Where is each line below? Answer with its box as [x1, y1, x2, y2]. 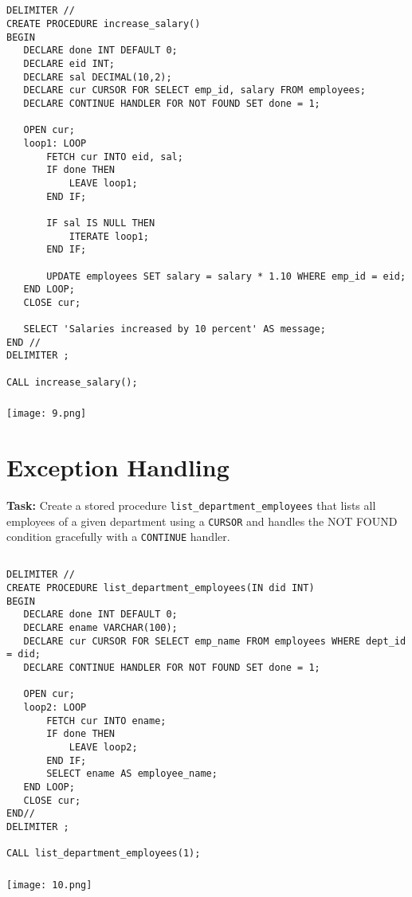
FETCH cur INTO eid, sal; [46, 151, 183, 163]
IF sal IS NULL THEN [46, 217, 155, 229]
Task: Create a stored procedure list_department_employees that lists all [6, 497, 376, 514]
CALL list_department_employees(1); [6, 848, 201, 860]
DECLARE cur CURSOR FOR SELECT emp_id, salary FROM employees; [23, 84, 367, 96]
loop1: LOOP [23, 137, 87, 149]
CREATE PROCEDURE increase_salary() [6, 18, 201, 30]
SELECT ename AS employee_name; [46, 768, 218, 780]
